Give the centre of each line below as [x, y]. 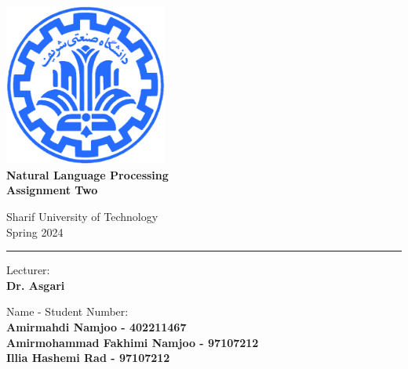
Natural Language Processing [87, 174]
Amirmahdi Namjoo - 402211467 [97, 326]
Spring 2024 [35, 232]
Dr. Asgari [36, 285]
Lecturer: [28, 270]
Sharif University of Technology [82, 216]
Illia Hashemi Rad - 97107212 [88, 358]
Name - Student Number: [67, 311]
